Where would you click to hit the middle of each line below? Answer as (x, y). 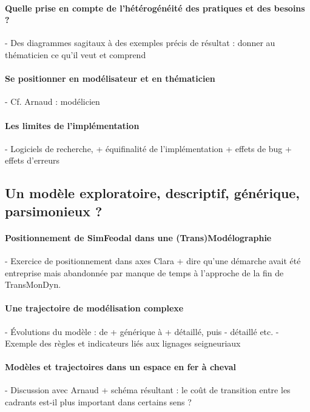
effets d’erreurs (32, 160)
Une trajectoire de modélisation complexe (94, 308)
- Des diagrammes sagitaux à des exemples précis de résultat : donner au (140, 43)
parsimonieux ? (54, 211)
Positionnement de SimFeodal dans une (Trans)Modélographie (138, 237)
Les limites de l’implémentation (72, 125)
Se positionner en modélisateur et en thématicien (110, 78)
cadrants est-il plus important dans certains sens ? (98, 402)
